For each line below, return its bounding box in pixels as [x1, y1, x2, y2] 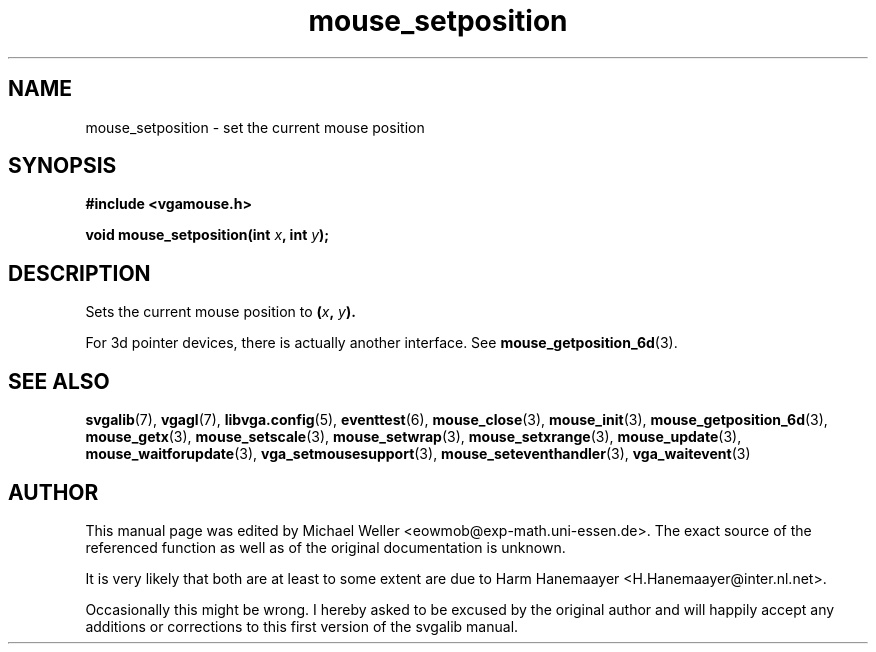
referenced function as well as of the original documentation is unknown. [85, 538, 566, 556]
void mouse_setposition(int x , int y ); [85, 226, 330, 244]
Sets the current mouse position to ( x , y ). [85, 303, 356, 321]
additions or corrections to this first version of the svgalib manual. [85, 617, 519, 635]
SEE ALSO [8, 368, 110, 394]
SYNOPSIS [8, 153, 117, 179]
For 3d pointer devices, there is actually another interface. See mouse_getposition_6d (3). [85, 334, 678, 352]
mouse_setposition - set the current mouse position [85, 118, 425, 136]
